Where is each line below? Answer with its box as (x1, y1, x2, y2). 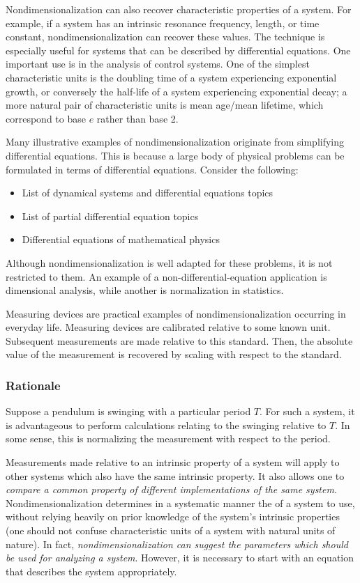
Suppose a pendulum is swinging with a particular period (6, 404, 251, 419)
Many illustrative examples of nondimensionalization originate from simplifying (6, 134, 345, 149)
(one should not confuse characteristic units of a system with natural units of (6, 523, 336, 538)
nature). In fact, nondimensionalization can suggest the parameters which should (6, 536, 348, 551)
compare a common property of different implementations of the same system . (6, 482, 337, 497)
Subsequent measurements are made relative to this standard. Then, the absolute (6, 333, 353, 348)
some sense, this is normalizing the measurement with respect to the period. (6, 431, 331, 446)
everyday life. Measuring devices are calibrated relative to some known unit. (6, 320, 331, 334)
